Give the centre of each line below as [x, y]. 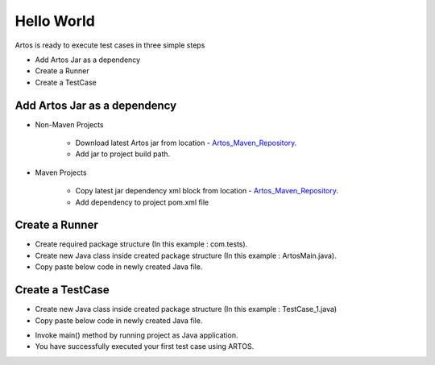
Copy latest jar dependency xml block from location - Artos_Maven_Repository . [207, 191]
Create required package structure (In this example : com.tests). [141, 244]
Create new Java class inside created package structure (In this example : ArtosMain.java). [186, 255]
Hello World [55, 21]
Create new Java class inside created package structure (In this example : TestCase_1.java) [186, 309]
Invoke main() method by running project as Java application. [137, 335]
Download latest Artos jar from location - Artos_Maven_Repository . [186, 143]
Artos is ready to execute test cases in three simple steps [110, 45]
